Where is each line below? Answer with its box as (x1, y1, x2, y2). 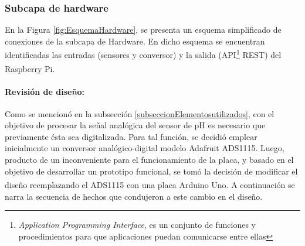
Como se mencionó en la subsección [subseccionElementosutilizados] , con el (5, 107, 274, 119)
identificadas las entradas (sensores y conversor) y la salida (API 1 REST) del (5, 47, 282, 61)
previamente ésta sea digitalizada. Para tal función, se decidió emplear (5, 130, 257, 142)
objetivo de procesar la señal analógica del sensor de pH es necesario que (5, 119, 266, 131)
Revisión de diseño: (5, 85, 84, 97)
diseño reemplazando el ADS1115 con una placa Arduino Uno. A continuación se (5, 178, 295, 190)
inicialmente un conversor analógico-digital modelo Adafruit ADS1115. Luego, (5, 142, 284, 154)
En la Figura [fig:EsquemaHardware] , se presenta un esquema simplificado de (5, 23, 282, 36)
